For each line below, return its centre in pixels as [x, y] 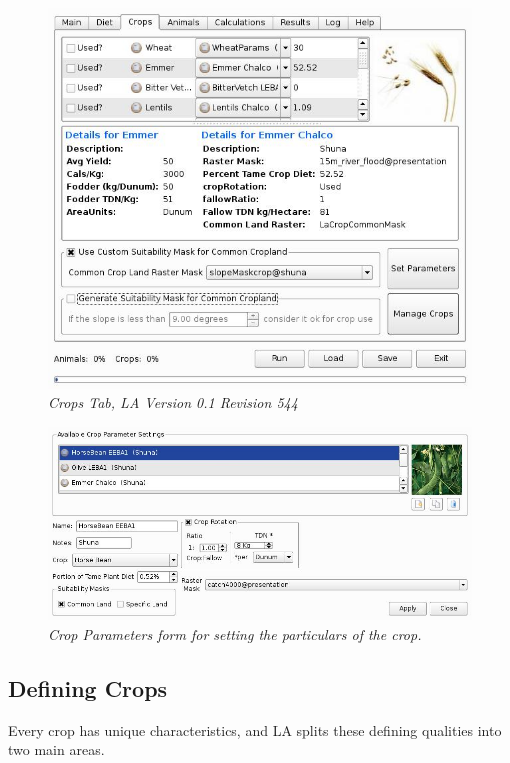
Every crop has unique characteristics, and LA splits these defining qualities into [255, 729]
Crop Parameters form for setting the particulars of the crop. [235, 633]
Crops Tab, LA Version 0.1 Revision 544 [173, 402]
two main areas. [56, 749]
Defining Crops [88, 687]
